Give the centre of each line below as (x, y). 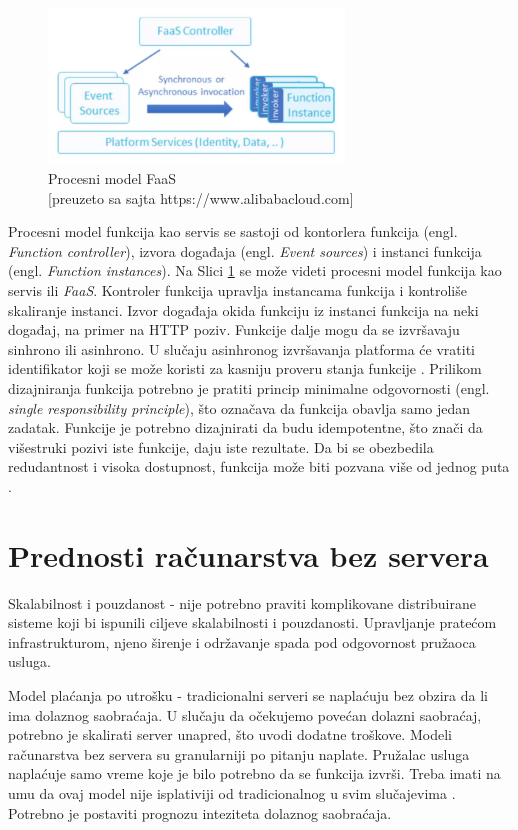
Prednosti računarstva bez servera (248, 554)
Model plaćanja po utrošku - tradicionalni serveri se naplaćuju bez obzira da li (248, 695)
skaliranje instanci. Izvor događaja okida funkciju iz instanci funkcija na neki (243, 309)
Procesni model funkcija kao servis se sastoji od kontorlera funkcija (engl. (233, 231)
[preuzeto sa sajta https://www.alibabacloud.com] (201, 197)
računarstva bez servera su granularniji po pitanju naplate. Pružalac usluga (239, 753)
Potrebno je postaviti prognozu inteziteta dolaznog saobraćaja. (200, 812)
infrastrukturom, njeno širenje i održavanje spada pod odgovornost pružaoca (242, 641)
